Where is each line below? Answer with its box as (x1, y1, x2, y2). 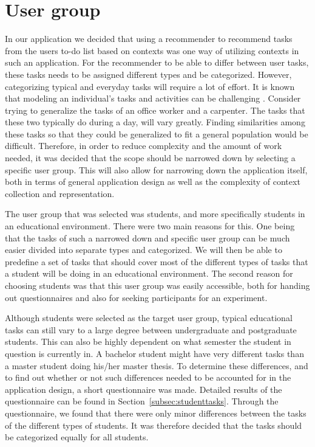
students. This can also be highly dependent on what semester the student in (5, 335, 291, 348)
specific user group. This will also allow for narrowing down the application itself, (5, 163, 308, 176)
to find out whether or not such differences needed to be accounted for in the (5, 371, 291, 384)
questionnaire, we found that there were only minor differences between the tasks (5, 406, 307, 419)
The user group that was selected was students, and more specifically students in (5, 207, 305, 220)
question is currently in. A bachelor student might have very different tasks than (5, 347, 304, 359)
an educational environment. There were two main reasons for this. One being (5, 220, 295, 232)
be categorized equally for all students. (5, 431, 149, 443)
